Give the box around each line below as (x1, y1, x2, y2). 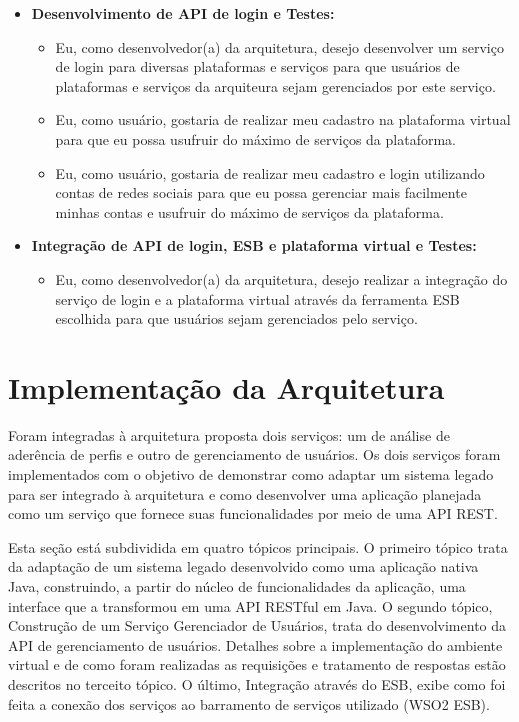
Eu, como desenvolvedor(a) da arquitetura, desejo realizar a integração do (55, 268, 508, 289)
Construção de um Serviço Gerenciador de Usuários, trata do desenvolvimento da (8, 615, 507, 636)
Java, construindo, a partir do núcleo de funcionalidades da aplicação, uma (8, 576, 466, 596)
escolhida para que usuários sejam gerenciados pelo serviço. (55, 308, 418, 329)
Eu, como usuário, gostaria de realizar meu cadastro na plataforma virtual (55, 109, 511, 130)
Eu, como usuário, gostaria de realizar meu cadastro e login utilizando (55, 162, 485, 183)
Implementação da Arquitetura (8, 366, 445, 407)
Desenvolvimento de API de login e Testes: (31, 3, 335, 23)
